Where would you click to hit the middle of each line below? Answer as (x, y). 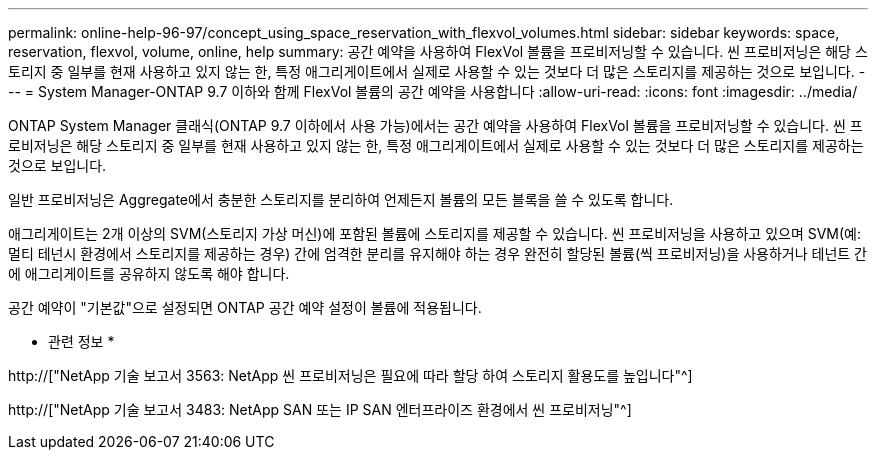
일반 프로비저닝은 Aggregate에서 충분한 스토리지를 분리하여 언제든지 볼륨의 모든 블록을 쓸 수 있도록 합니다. (341, 199)
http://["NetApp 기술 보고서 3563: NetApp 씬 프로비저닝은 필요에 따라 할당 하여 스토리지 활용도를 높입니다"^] (350, 375)
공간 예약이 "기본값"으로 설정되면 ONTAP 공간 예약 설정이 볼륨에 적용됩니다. (245, 307)
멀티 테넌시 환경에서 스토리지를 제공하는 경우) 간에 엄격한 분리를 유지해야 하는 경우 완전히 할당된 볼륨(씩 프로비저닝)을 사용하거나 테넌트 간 (437, 253)
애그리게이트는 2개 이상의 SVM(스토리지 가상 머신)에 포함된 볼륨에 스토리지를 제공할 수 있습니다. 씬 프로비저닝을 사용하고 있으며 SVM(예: (435, 233)
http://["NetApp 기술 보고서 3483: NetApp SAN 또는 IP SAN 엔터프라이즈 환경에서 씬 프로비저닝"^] (320, 409)
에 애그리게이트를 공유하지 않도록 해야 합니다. (149, 273)
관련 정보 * (81, 341)
